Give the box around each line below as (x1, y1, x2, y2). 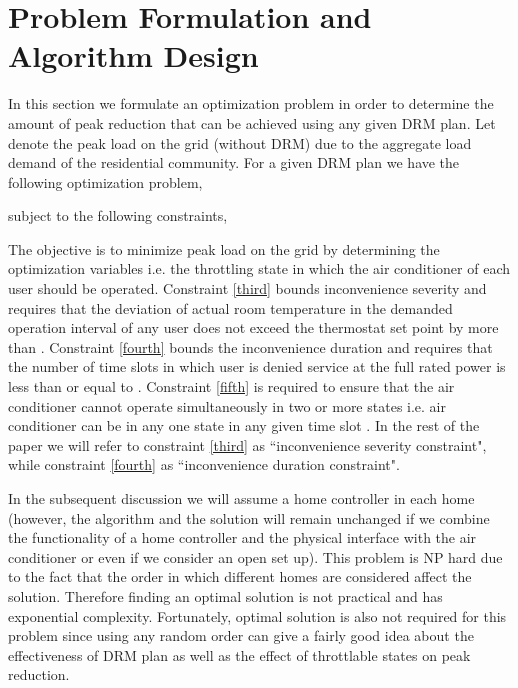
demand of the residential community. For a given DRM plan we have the (8, 152, 460, 173)
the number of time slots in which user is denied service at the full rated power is (8, 356, 506, 377)
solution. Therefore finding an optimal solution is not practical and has (8, 585, 443, 606)
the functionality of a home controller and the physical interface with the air (8, 527, 477, 548)
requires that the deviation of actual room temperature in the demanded (8, 297, 453, 318)
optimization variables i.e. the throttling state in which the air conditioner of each (8, 258, 510, 279)
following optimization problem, (8, 171, 203, 192)
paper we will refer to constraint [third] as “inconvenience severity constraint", (8, 434, 487, 455)
